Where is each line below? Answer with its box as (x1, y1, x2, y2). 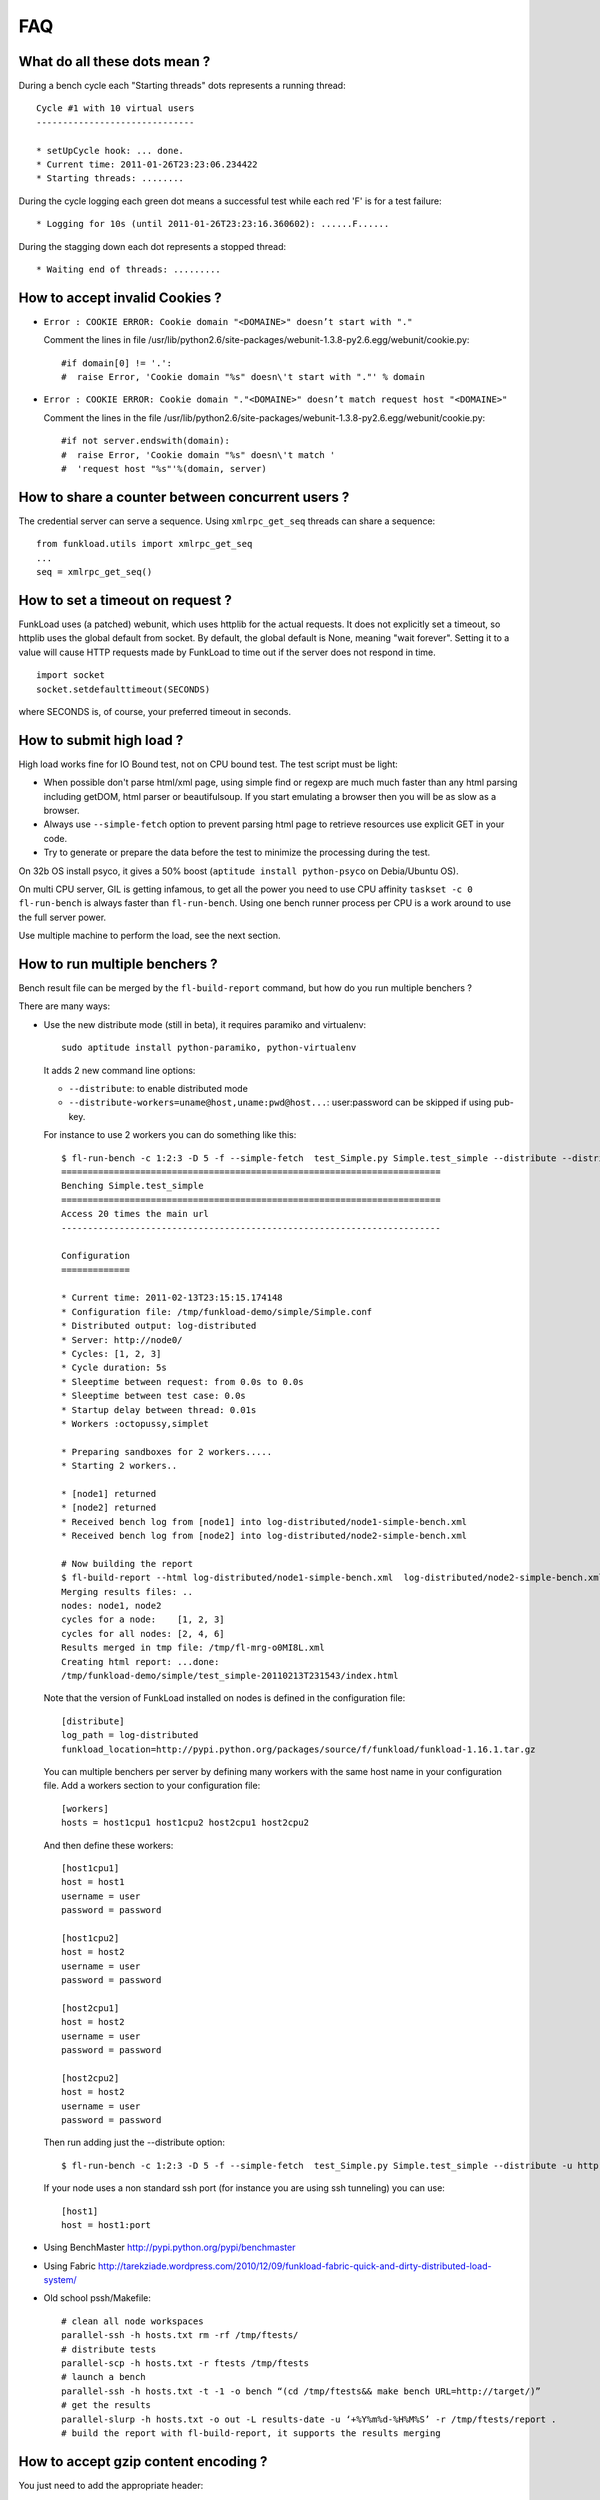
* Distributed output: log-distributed (61, 1320, 257, 1332)
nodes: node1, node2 (61, 1600, 162, 1612)
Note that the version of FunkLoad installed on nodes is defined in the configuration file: (43, 1692, 406, 1704)
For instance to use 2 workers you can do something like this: (43, 1129, 297, 1141)
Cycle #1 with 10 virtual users (36, 103, 195, 114)
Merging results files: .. (61, 1586, 194, 1597)
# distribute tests (61, 2343, 157, 2355)
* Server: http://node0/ (61, 1334, 183, 1345)
